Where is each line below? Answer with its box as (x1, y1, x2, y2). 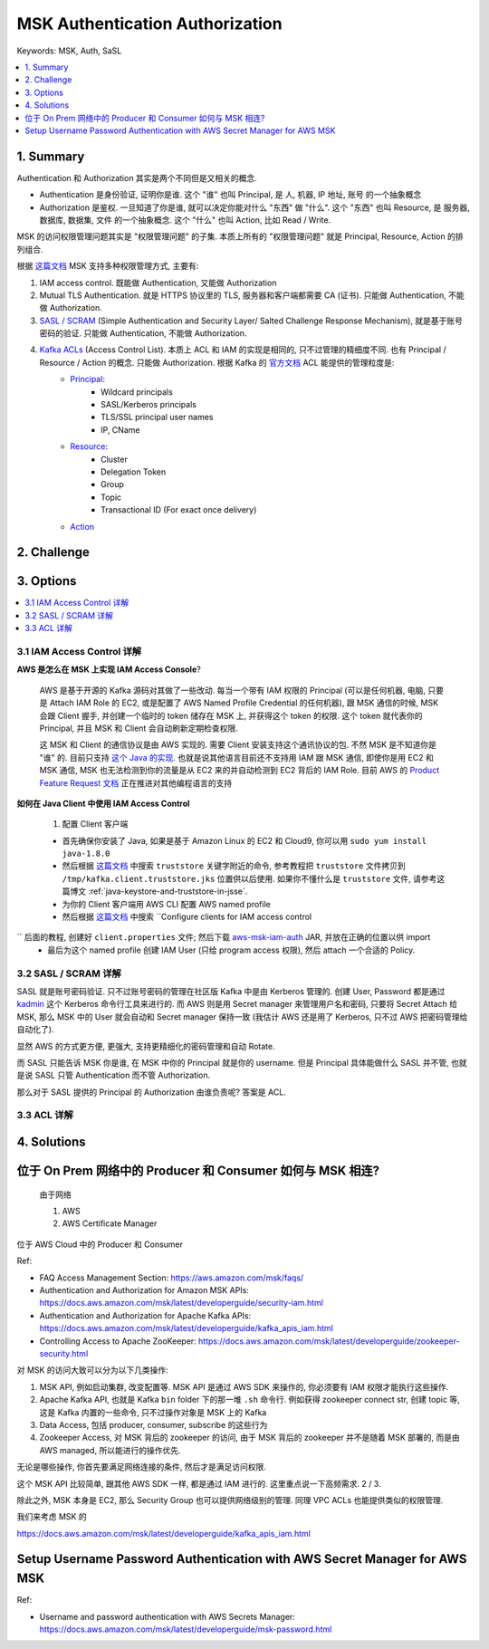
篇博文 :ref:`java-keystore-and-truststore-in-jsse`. (62, 886, 248, 896)
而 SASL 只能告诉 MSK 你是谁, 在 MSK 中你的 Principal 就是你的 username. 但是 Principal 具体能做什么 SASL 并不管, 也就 (16, 1057, 467, 1068)
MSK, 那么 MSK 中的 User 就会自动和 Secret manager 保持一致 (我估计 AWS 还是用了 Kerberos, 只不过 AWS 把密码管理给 (16, 1011, 468, 1022)
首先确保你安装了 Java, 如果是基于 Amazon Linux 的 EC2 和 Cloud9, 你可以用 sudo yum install (62, 835, 427, 846)
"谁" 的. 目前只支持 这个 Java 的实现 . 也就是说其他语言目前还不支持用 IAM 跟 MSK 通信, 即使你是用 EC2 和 (39, 752, 434, 762)
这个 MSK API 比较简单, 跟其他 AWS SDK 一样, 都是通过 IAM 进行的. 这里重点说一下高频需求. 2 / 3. (16, 1478, 381, 1489)
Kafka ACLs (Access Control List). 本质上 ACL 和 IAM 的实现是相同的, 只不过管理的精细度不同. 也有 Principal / (39, 344, 447, 355)
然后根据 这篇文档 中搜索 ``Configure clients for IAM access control (62, 911, 312, 923)
